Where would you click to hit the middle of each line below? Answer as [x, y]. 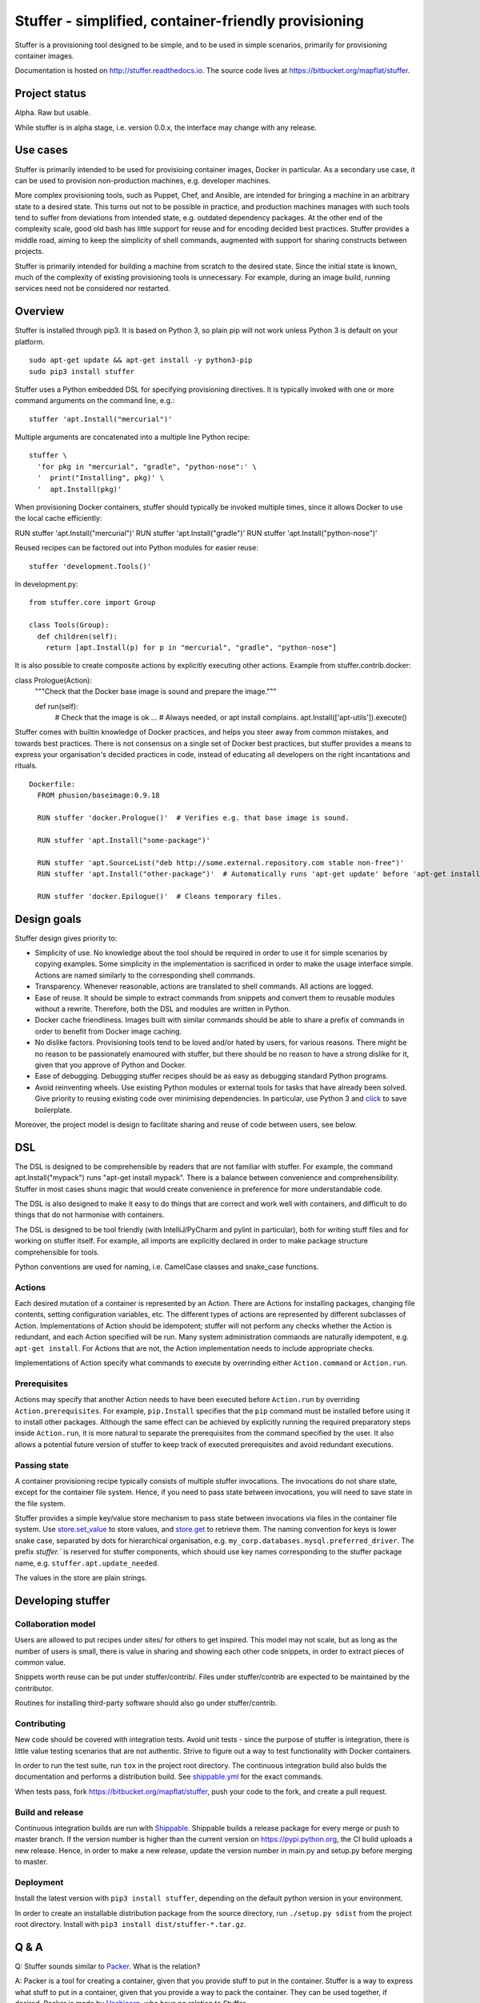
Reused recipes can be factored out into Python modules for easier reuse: [137, 548]
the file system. [40, 1503]
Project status [51, 93]
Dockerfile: [52, 784]
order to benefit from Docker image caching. [108, 1031]
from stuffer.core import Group [92, 603]
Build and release [49, 1812]
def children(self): [78, 636]
